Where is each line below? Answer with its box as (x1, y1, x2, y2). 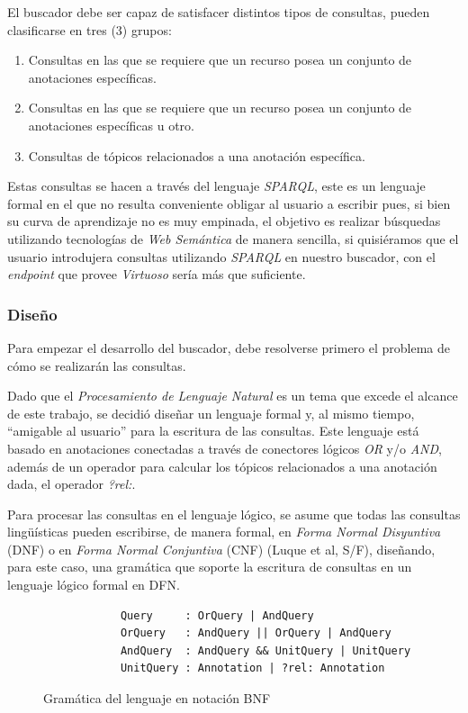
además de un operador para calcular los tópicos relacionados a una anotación (7, 456, 437, 475)
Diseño (7, 302, 58, 325)
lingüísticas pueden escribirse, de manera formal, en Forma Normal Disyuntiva (7, 522, 441, 541)
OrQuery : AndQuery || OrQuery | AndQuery (120, 627, 391, 640)
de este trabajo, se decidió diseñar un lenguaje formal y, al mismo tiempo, (7, 403, 415, 422)
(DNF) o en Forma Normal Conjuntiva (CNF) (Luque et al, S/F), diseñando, (7, 539, 436, 558)
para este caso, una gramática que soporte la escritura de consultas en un (7, 557, 412, 576)
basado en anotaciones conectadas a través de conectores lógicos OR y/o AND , (7, 438, 442, 457)
